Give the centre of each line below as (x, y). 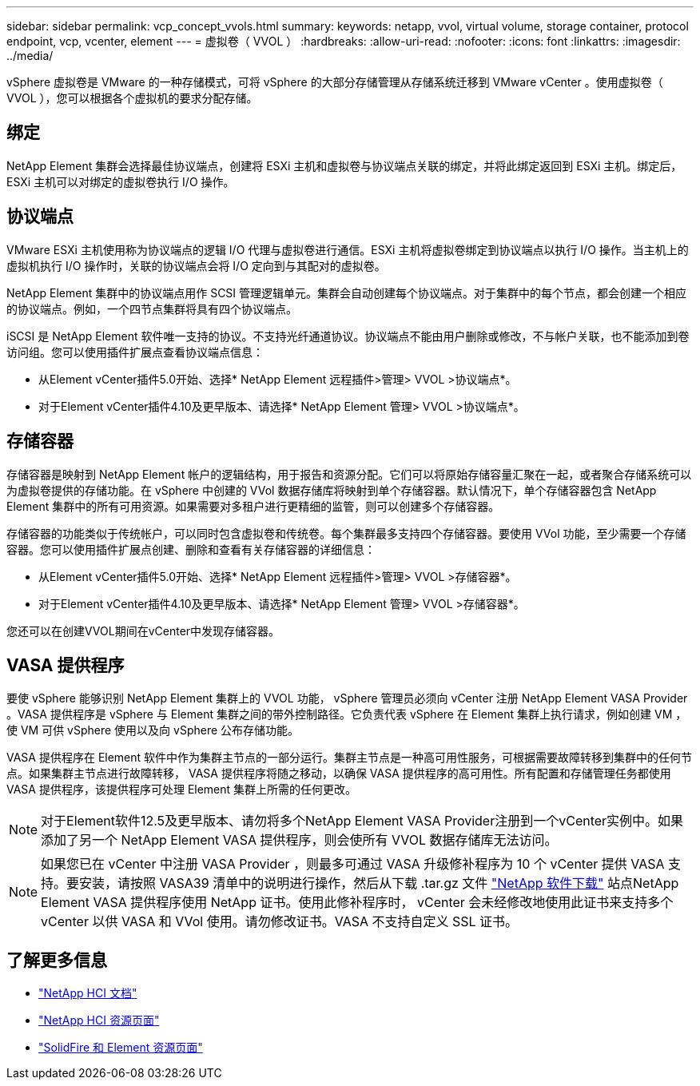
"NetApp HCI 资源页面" (99, 1020)
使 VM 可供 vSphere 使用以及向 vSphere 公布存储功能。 (153, 730)
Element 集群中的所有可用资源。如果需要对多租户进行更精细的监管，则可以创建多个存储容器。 (253, 506)
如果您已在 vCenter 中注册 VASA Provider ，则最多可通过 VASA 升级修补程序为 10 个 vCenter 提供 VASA (353, 864)
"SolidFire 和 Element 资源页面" (121, 1048)
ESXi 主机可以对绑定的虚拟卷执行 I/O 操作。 (121, 181)
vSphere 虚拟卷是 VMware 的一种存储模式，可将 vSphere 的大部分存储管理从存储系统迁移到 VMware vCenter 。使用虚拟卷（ (335, 82)
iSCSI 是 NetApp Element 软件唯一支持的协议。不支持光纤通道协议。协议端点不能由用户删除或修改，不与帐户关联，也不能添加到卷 (348, 336)
